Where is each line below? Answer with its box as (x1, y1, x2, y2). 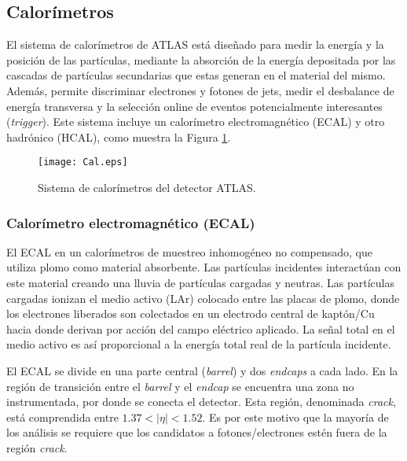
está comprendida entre (6, 408, 119, 425)
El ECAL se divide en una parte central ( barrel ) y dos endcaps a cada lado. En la (6, 362, 398, 378)
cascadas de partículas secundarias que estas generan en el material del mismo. (6, 67, 386, 83)
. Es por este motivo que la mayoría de (202, 408, 389, 425)
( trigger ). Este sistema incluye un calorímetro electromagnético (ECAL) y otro (6, 113, 385, 130)
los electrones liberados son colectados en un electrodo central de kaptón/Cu (6, 305, 375, 322)
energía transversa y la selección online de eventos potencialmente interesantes (6, 98, 383, 114)
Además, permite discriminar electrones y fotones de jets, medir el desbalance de (6, 82, 394, 98)
